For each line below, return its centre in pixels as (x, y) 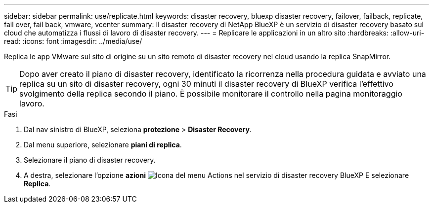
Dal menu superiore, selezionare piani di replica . (103, 145)
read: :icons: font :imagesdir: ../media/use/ (73, 41)
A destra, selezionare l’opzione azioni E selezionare (216, 175)
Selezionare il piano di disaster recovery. (90, 160)
